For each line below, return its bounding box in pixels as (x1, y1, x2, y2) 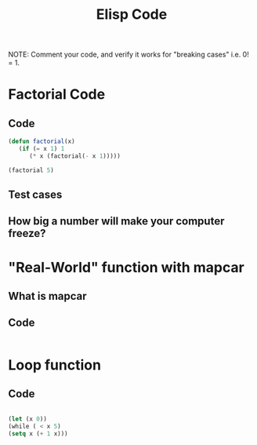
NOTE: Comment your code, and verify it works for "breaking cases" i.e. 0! (8, 49, 249, 60)
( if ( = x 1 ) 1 (18, 145, 65, 153)
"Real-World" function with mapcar (8, 258, 244, 276)
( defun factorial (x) (8, 137, 76, 146)
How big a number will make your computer (8, 214, 225, 228)
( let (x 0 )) (8, 414, 47, 423)
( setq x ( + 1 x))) (8, 429, 68, 437)
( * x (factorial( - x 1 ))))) (28, 151, 121, 160)
